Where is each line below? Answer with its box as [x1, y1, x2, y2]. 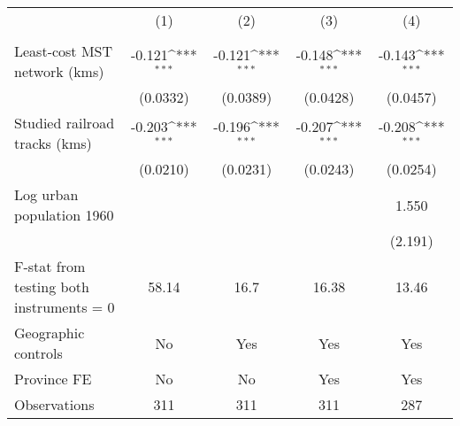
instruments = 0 [14, 297, 115, 317]
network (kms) [14, 61, 104, 81]
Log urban [14, 184, 79, 205]
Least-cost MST [14, 41, 113, 61]
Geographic [14, 322, 85, 343]
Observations [14, 394, 95, 414]
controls [14, 343, 63, 363]
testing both [14, 276, 89, 297]
